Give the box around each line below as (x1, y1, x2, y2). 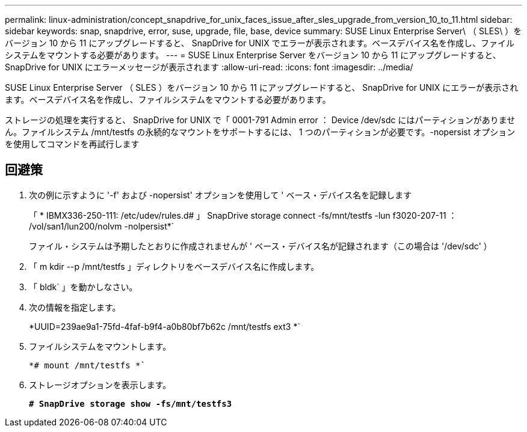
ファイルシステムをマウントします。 (29, 341, 171, 351)
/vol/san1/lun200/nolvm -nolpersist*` (29, 221, 174, 231)
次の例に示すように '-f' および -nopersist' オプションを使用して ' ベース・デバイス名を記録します (29, 189, 412, 200)
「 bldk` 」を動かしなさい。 (29, 281, 138, 292)
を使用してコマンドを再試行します (5, 139, 140, 149)
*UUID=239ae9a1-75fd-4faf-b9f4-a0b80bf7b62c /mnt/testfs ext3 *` (29, 321, 300, 332)
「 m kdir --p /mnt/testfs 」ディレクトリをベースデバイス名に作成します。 (29, 261, 319, 272)
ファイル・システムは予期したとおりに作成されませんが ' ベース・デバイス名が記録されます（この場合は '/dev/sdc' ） (29, 240, 492, 251)
